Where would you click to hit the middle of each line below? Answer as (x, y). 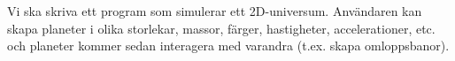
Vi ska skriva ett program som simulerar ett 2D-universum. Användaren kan (215, 11)
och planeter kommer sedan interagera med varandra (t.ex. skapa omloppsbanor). (228, 46)
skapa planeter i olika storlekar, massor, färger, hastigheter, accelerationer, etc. (221, 28)
